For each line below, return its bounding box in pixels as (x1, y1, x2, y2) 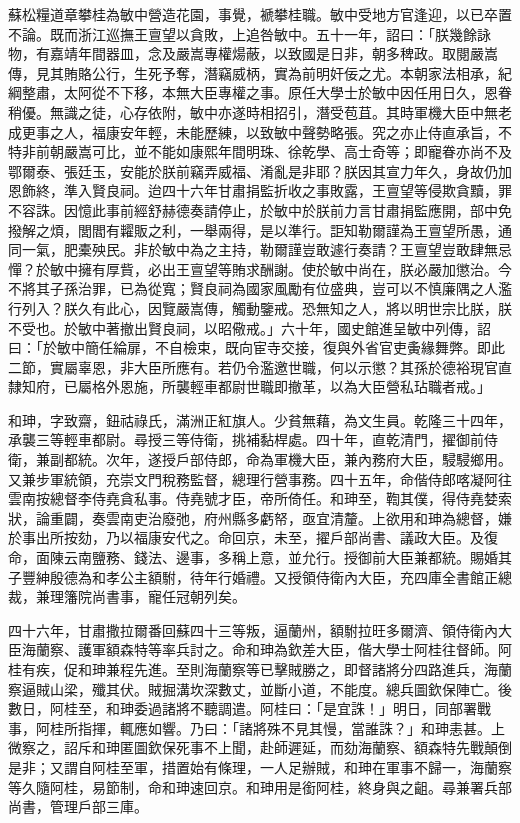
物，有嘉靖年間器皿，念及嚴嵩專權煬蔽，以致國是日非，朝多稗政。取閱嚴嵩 (8, 43, 498, 64)
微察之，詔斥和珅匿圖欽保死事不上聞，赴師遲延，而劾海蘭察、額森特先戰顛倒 (8, 737, 512, 758)
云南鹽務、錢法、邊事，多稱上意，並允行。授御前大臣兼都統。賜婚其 (63, 547, 512, 568)
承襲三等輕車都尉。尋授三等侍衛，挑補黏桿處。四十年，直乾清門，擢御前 (8, 429, 484, 450)
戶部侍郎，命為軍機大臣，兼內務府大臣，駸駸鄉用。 (175, 449, 512, 470)
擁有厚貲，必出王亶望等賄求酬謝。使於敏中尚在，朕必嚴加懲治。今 (77, 258, 512, 279)
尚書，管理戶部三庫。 (8, 796, 148, 817)
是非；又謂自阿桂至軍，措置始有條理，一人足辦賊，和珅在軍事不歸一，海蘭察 (8, 756, 512, 777)
